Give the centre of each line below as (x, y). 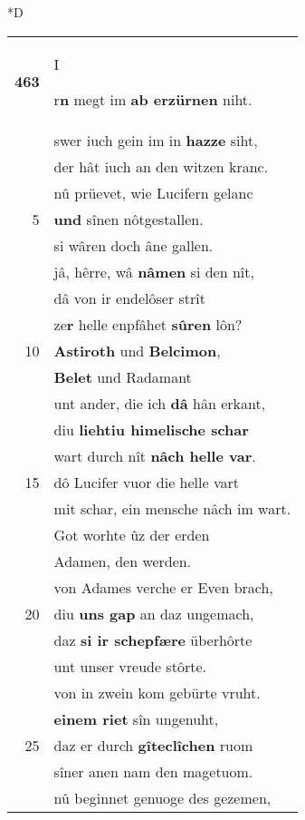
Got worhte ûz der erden (132, 534)
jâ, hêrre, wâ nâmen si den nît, (154, 271)
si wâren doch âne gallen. (133, 245)
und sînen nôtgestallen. (129, 219)
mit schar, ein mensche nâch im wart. (172, 508)
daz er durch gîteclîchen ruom (153, 745)
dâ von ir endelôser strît (130, 298)
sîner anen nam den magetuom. (153, 771)
